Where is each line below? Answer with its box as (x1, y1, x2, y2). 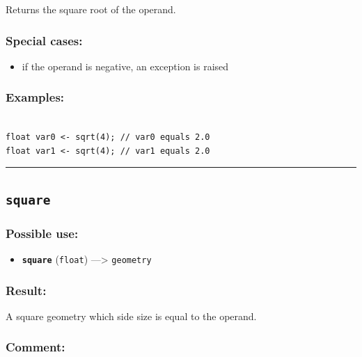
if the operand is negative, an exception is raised (22, 58, 229, 73)
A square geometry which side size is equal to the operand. (6, 308, 257, 323)
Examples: (6, 88, 65, 106)
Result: (6, 281, 47, 299)
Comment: (6, 338, 65, 356)
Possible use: (6, 224, 79, 241)
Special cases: (6, 31, 83, 49)
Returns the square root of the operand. (6, 2, 176, 16)
